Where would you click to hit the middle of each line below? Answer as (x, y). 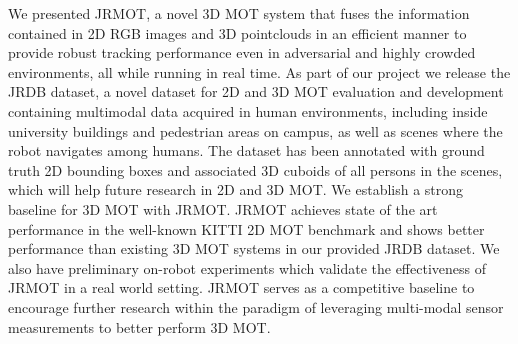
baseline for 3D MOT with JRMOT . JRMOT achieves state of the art (223, 208)
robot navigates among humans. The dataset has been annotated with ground (246, 150)
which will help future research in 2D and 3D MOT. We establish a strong (236, 189)
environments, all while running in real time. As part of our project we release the (259, 71)
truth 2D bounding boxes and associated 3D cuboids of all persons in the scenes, (255, 169)
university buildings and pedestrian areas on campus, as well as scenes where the (255, 130)
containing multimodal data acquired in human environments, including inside (248, 110)
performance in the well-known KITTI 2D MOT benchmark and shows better (246, 228)
